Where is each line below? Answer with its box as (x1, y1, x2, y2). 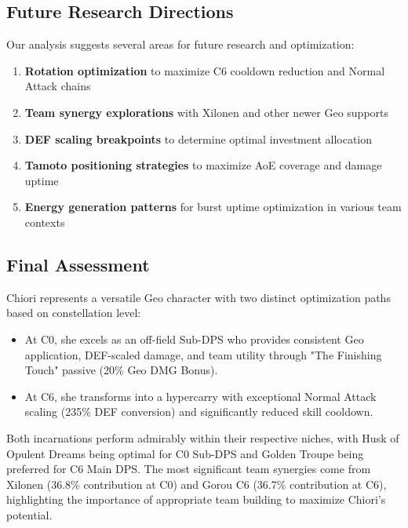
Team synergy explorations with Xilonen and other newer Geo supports (24, 104, 389, 120)
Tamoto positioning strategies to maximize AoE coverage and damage (24, 157, 382, 173)
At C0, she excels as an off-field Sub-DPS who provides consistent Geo (24, 330, 364, 347)
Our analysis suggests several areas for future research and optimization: (6, 36, 355, 53)
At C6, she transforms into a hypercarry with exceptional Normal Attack (24, 388, 377, 404)
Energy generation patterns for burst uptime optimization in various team (24, 198, 402, 215)
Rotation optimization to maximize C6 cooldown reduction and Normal (24, 62, 385, 78)
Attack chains (24, 78, 91, 94)
